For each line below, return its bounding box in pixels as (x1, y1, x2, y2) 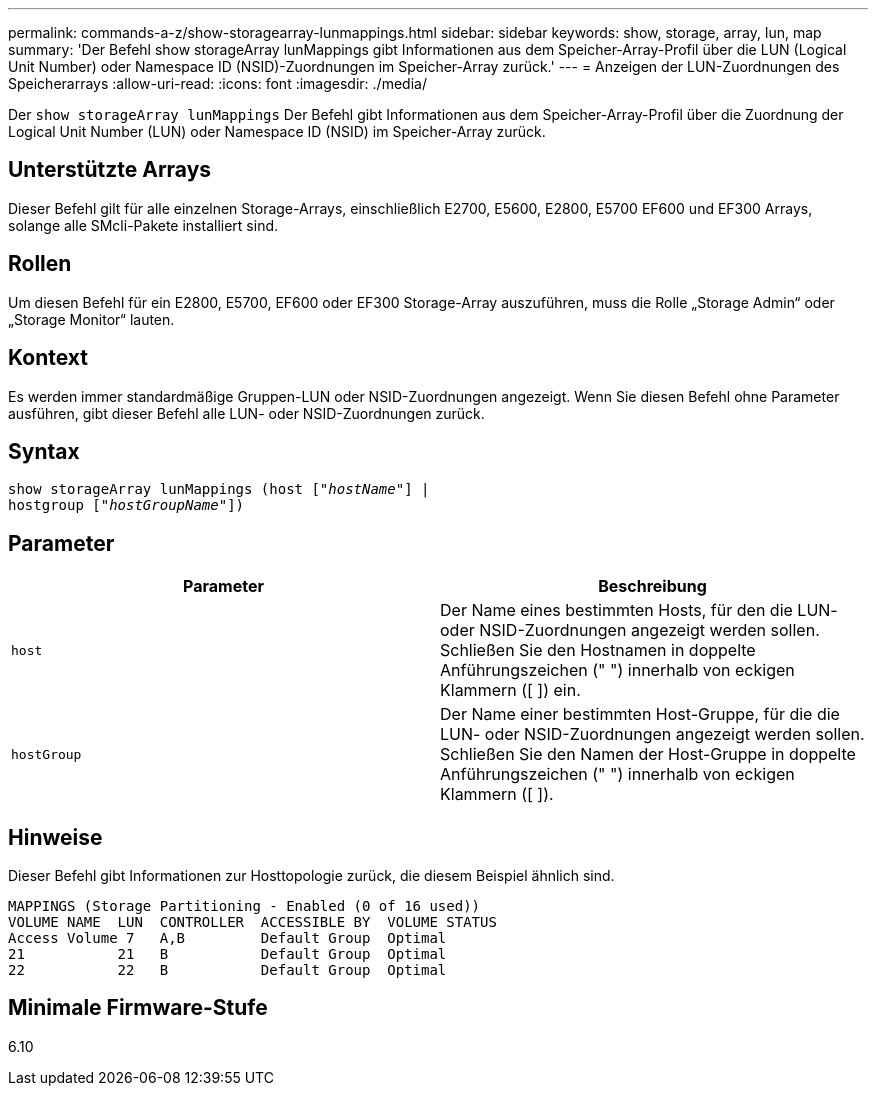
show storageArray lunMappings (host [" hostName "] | (8, 481, 430, 498)
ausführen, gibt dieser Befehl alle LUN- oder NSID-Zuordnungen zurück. (8, 404, 485, 422)
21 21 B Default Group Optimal (8, 946, 447, 963)
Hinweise (8, 824, 103, 850)
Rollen (8, 251, 72, 277)
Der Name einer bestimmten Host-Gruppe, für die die (440, 704, 840, 725)
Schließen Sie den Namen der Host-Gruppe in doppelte (440, 744, 856, 765)
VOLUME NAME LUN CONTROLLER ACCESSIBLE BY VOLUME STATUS (8, 914, 497, 931)
